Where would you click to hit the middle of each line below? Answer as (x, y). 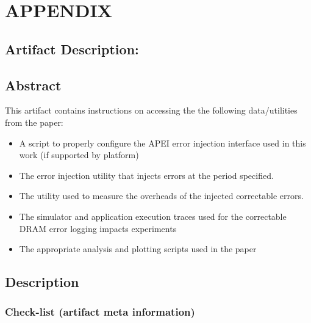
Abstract (33, 85)
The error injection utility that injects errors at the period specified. (146, 175)
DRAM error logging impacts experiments (98, 228)
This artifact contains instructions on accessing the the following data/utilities (151, 110)
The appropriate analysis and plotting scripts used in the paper (138, 249)
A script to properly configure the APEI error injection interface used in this (163, 143)
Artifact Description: (72, 49)
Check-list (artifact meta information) (100, 312)
